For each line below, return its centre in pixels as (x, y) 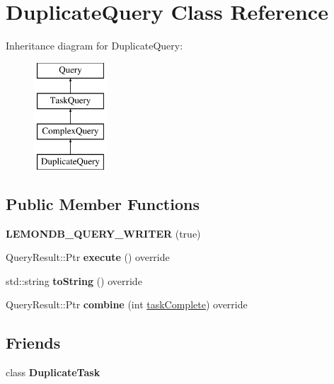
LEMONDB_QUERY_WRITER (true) (103, 233)
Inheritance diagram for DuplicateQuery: (94, 46)
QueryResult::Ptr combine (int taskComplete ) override (127, 304)
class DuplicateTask (53, 372)
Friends (33, 343)
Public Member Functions (103, 203)
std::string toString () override (74, 280)
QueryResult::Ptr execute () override (88, 257)
